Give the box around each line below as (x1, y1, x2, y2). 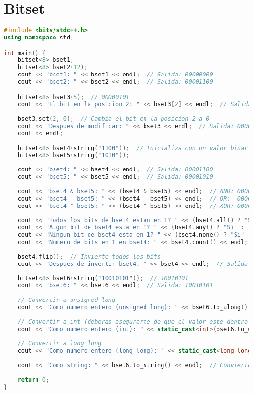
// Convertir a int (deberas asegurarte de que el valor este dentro (18, 318, 248, 325)
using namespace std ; (4, 34, 74, 41)
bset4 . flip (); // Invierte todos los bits (18, 253, 161, 260)
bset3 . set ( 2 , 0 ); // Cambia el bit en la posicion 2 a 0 (18, 115, 210, 123)
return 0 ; (18, 376, 50, 383)
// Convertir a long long (18, 340, 102, 347)
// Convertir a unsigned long (18, 297, 116, 304)
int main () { (4, 49, 46, 56)
